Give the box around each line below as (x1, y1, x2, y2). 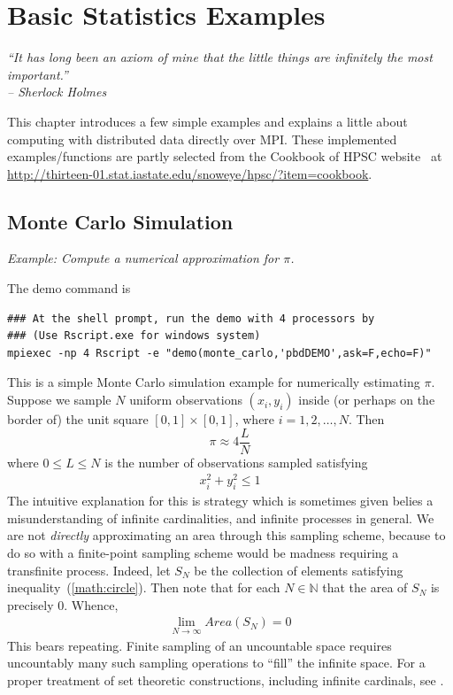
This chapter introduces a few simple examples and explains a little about (7, 112, 408, 130)
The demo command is (7, 279, 131, 297)
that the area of (322, 578, 408, 597)
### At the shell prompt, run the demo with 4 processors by (7, 312, 375, 325)
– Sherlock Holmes (7, 82, 107, 101)
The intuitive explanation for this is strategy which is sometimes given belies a (7, 491, 434, 510)
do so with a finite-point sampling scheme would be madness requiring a (7, 543, 399, 561)
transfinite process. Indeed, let (7, 560, 171, 579)
